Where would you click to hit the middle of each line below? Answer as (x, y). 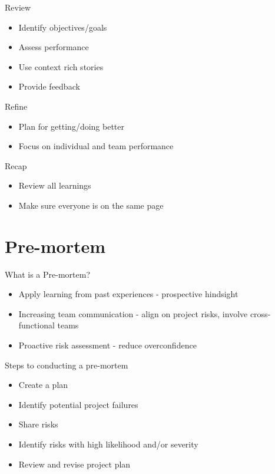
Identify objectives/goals (63, 27)
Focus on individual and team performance (96, 146)
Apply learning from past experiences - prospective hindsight (128, 294)
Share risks (38, 424)
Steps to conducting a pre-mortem (67, 365)
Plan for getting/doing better (71, 126)
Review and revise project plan (74, 464)
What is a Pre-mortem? (47, 274)
